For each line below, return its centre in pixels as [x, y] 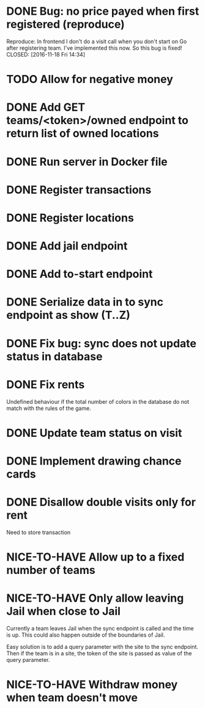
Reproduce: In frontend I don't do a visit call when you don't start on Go [97, 41]
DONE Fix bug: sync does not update [102, 343]
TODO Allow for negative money [90, 80]
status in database [54, 356]
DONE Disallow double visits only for [101, 502]
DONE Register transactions [79, 190]
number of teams [51, 570]
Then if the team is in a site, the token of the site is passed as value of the [99, 653]
